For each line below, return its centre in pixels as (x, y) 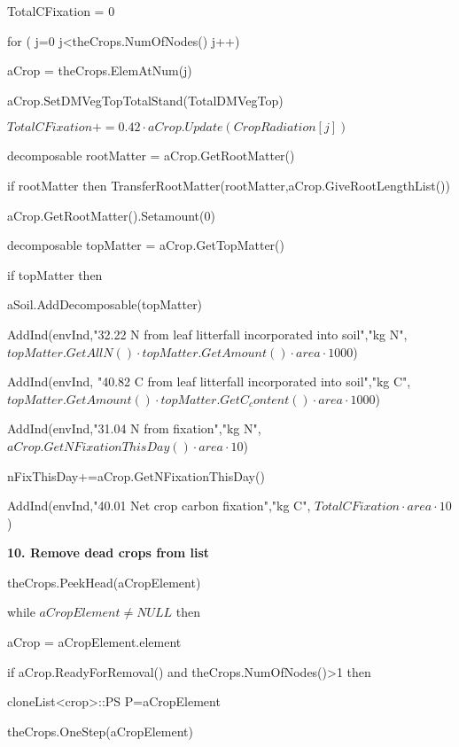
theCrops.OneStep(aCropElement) (100, 731)
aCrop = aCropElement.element (94, 642)
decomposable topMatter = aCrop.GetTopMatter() (146, 245)
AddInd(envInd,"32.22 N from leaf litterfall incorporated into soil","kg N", (207, 334)
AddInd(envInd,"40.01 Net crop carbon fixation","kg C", (159, 506)
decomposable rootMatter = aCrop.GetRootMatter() (151, 156)
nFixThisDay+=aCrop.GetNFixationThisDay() (136, 475)
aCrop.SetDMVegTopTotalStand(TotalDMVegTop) (145, 100)
